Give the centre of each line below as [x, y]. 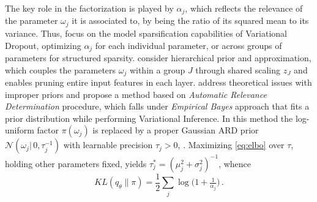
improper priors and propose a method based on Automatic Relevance [136, 94]
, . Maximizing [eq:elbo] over [231, 145]
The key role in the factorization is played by [89, 8]
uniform [20, 130]
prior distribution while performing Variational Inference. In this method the [149, 118]
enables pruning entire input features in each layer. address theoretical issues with [158, 82]
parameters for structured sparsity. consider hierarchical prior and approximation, [158, 57]
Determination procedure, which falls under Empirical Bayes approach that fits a [157, 106]
